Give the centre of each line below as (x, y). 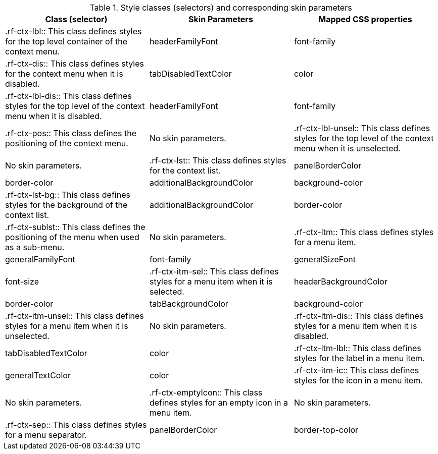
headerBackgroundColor (340, 281)
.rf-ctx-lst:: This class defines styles (218, 160)
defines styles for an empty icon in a (218, 403)
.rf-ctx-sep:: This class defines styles (76, 425)
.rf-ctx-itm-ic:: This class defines (356, 370)
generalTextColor (38, 375)
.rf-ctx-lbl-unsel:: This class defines (362, 128)
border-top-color (326, 430)
